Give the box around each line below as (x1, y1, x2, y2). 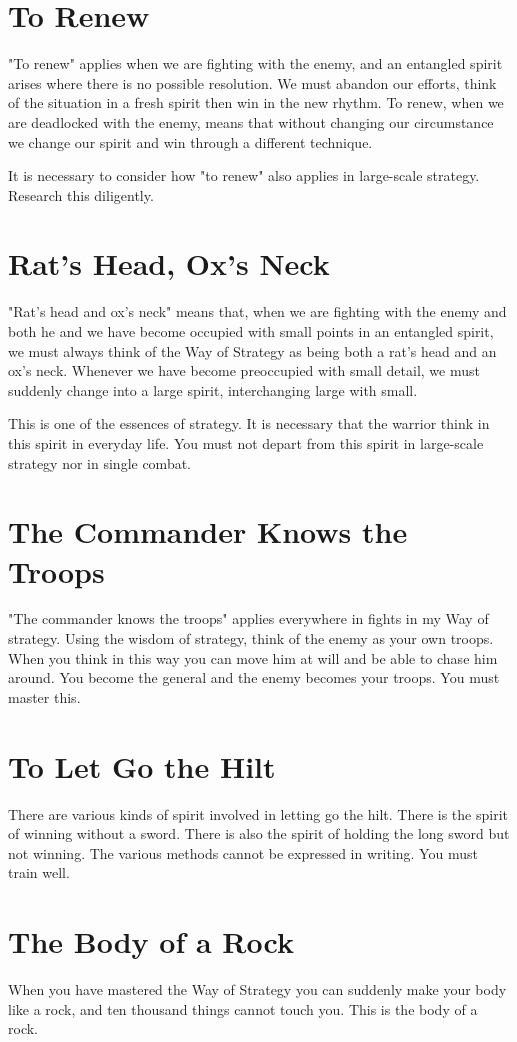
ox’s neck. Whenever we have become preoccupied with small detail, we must (8, 360, 480, 381)
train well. (8, 862, 70, 883)
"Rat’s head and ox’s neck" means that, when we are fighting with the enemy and (8, 301, 507, 322)
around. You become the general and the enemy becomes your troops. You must (8, 667, 500, 688)
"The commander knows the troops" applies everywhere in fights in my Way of (8, 608, 489, 629)
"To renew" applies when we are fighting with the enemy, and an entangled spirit (8, 53, 503, 74)
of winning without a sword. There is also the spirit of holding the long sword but (8, 823, 510, 844)
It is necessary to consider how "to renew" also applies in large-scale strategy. (8, 165, 480, 186)
